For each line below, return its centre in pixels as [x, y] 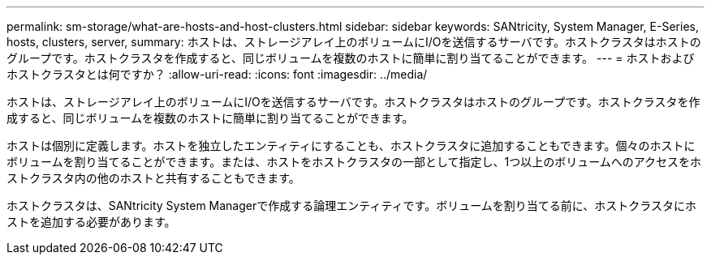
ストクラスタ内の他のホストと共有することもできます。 [153, 178]
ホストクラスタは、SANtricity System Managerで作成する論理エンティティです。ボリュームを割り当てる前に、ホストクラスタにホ [352, 205]
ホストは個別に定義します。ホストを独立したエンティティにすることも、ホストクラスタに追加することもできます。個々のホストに [351, 145]
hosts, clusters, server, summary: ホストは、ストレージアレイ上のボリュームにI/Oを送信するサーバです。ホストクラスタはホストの [354, 42]
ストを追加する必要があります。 [91, 222]
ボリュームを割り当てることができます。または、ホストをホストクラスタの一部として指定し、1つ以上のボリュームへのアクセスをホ [354, 162]
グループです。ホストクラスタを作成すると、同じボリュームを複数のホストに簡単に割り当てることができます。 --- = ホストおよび [351, 58]
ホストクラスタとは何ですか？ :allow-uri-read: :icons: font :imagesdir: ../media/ [217, 74]
